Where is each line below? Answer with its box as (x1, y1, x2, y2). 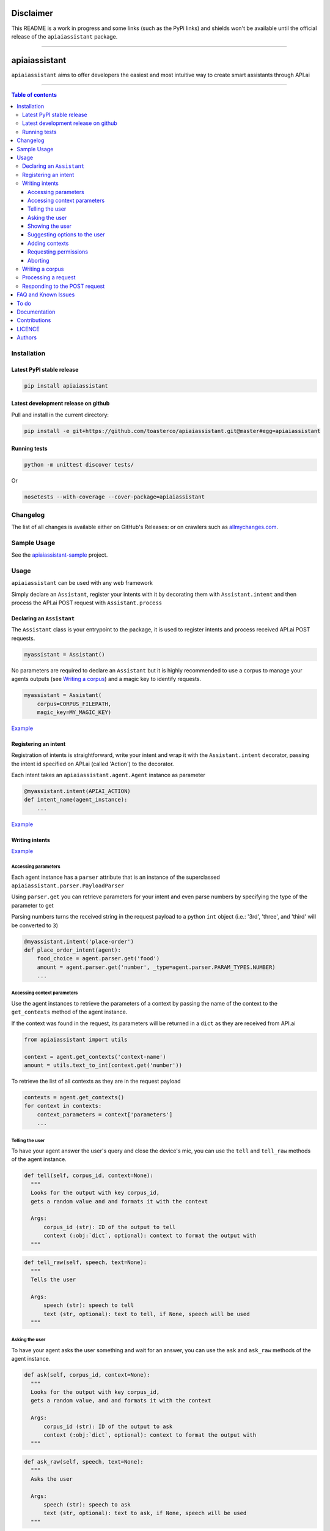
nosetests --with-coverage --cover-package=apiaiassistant (24, 494, 205, 500)
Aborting (28, 257, 50, 264)
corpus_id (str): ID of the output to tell (43, 1224, 176, 1230)
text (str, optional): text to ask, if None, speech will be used (43, 1510, 247, 1517)
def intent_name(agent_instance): (24, 796, 128, 803)
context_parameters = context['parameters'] (37, 1111, 173, 1118)
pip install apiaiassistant (24, 382, 108, 389)
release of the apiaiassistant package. (11, 32, 118, 40)
